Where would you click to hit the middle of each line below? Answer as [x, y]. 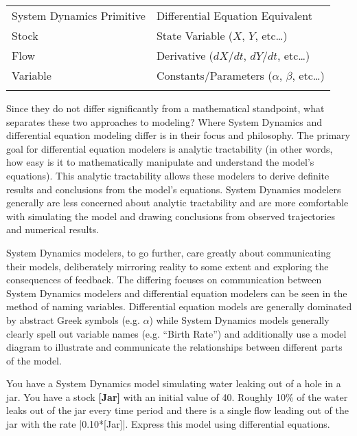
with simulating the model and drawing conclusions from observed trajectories [171, 216]
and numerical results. [53, 229]
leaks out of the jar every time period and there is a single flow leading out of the [177, 410]
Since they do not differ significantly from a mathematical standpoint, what [165, 108]
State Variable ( [195, 35]
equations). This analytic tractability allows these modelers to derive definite [168, 175]
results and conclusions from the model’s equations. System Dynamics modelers [174, 189]
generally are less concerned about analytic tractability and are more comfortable [177, 203]
